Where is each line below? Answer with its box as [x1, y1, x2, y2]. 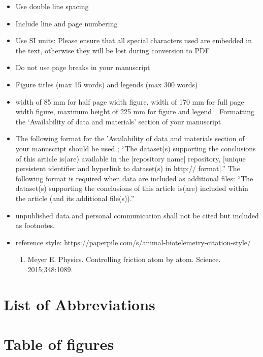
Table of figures [4, 334, 114, 354]
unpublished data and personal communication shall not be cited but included [15, 210, 259, 220]
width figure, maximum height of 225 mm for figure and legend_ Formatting [15, 106, 254, 117]
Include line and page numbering [15, 18, 118, 28]
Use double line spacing [15, 1, 89, 11]
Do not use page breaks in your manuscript [15, 62, 150, 73]
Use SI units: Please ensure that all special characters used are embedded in [15, 35, 252, 46]
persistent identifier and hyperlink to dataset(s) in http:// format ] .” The [15, 163, 240, 174]
